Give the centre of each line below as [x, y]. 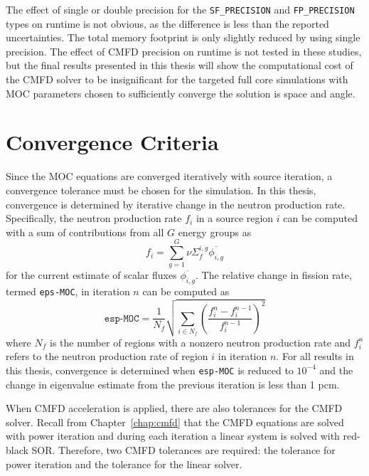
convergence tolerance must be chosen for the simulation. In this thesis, [161, 190]
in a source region [235, 218]
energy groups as [215, 232]
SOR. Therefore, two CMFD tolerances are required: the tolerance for [183, 450]
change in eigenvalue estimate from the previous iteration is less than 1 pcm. [173, 384]
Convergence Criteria [112, 142]
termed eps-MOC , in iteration [68, 291]
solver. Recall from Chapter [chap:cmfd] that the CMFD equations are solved [175, 422]
